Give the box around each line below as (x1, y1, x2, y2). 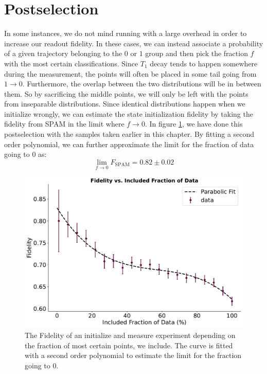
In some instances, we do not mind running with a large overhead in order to (4, 28, 247, 39)
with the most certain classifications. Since (4, 58, 138, 68)
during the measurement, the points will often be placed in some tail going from (4, 68, 257, 79)
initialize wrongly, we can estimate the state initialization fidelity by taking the (4, 108, 253, 119)
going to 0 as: (4, 149, 47, 159)
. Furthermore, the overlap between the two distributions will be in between (22, 78, 261, 89)
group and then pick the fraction (145, 48, 248, 59)
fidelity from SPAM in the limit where (4, 118, 124, 129)
